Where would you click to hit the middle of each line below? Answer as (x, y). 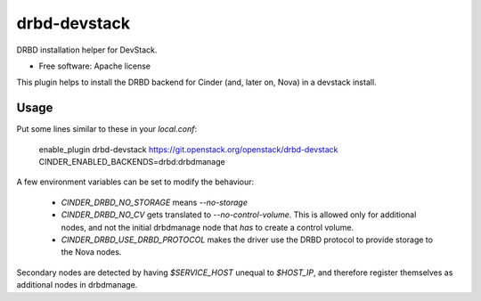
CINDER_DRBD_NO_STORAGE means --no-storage (155, 202)
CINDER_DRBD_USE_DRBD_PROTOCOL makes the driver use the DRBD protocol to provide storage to (247, 240)
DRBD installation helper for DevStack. (87, 50)
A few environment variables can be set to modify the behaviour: (135, 182)
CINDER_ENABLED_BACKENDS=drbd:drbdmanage (132, 162)
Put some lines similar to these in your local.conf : (107, 129)
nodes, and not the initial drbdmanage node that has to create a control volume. (208, 227)
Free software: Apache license (95, 66)
